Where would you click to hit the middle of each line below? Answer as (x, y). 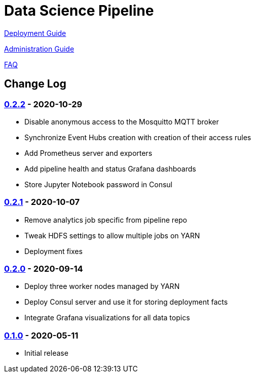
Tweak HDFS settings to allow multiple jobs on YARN (112, 235)
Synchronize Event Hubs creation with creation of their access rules (138, 137)
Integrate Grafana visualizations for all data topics (107, 318)
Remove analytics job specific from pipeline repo (106, 220)
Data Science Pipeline (79, 11)
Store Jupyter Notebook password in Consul (98, 184)
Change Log (35, 84)
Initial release (46, 353)
